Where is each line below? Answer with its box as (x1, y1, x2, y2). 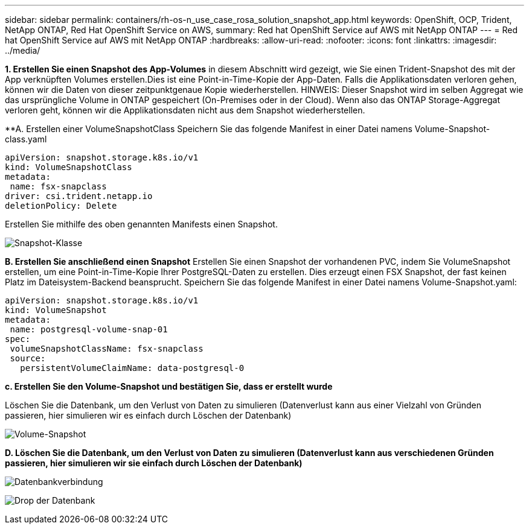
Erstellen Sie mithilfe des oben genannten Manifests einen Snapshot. (5, 219, 278, 229)
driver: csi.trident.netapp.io (5, 191, 153, 201)
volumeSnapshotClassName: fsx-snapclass (10, 344, 204, 353)
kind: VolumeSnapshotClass (5, 162, 132, 172)
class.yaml (5, 134, 47, 144)
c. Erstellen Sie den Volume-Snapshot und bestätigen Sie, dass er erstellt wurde (5, 381, 333, 391)
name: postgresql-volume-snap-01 (10, 325, 168, 334)
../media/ (5, 45, 40, 55)
